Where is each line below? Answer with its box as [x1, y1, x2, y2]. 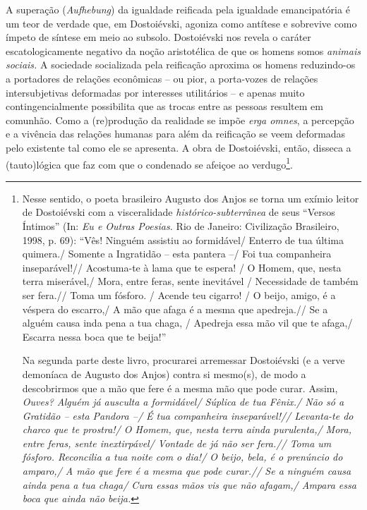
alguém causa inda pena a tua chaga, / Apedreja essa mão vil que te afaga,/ [22, 315, 353, 330]
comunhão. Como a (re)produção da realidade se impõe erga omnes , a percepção [6, 112, 354, 127]
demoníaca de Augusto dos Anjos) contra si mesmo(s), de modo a [22, 366, 306, 381]
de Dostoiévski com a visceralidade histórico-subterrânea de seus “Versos [22, 205, 335, 219]
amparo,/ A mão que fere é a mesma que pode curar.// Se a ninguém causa [22, 463, 351, 478]
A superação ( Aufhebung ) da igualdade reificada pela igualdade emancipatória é [6, 2, 350, 16]
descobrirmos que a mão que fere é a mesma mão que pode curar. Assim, [22, 380, 338, 395]
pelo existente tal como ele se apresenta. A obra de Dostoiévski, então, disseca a [6, 140, 351, 154]
